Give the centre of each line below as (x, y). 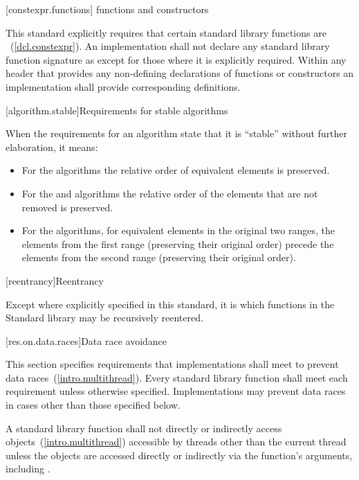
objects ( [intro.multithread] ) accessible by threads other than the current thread (176, 442)
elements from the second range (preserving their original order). (159, 257)
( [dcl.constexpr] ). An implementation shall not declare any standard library (170, 46)
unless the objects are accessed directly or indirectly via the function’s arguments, (179, 455)
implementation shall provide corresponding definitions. (123, 86)
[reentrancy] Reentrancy (55, 280)
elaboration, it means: (52, 146)
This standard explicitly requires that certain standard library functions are (166, 32)
